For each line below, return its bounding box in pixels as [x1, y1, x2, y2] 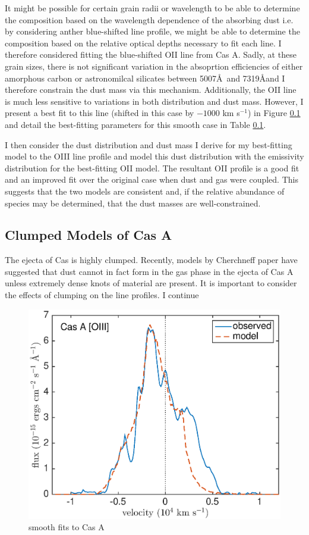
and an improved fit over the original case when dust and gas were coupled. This [5, 173, 298, 186]
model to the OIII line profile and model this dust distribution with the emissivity [5, 150, 304, 162]
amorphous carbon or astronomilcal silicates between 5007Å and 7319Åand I [5, 71, 285, 84]
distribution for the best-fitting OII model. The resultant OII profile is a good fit [5, 161, 299, 174]
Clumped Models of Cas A [5, 226, 172, 244]
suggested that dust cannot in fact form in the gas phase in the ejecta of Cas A [5, 265, 294, 277]
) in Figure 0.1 [248, 107, 301, 119]
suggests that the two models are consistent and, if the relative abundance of [5, 184, 285, 197]
